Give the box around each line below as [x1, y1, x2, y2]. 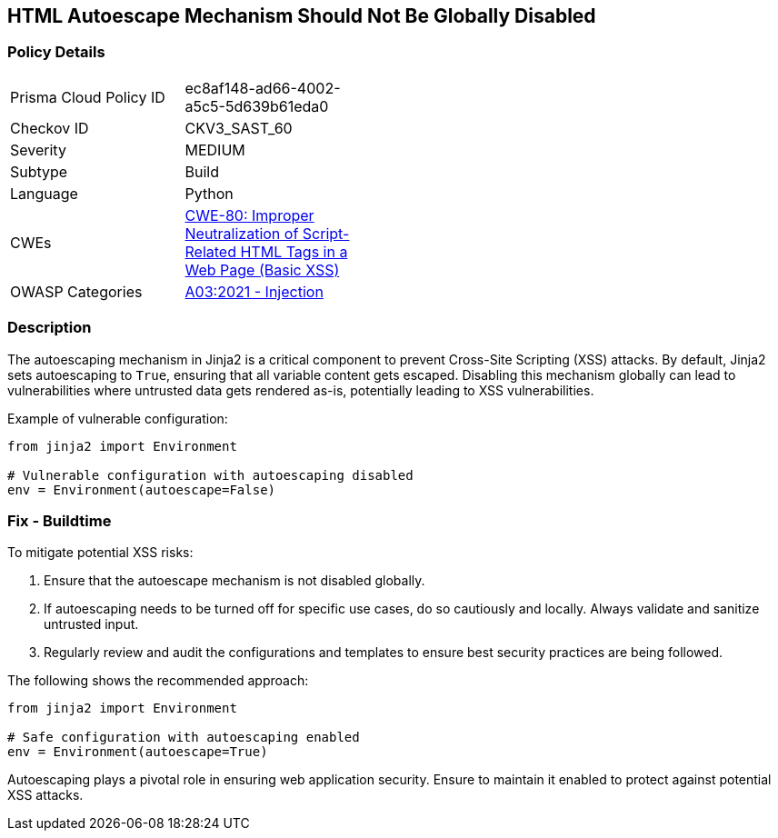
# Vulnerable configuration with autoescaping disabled [7, 467, 414, 483]
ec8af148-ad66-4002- [185, 78, 341, 97]
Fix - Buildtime [7, 511, 112, 530]
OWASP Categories [10, 282, 143, 301]
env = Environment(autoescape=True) [7, 744, 268, 760]
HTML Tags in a [240, 242, 348, 261]
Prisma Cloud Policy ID [10, 87, 165, 106]
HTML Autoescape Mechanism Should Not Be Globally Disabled [7, 5, 596, 27]
